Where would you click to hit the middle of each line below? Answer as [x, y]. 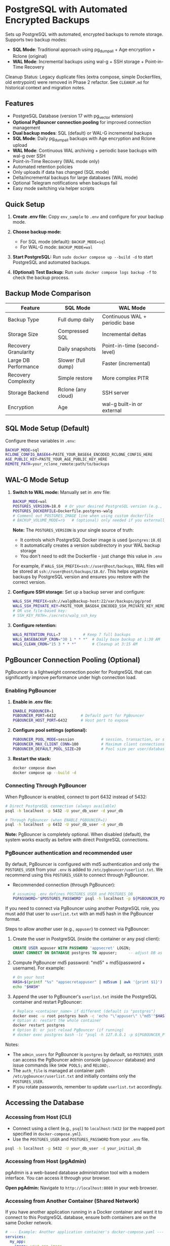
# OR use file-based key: [40, 611]
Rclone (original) [30, 56]
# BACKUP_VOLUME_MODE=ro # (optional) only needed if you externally [90, 520]
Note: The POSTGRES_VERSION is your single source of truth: [73, 530]
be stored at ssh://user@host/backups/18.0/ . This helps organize [80, 571]
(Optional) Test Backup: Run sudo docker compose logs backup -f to [84, 272]
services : [16, 1237]
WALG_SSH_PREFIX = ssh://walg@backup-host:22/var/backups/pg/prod [82, 601]
